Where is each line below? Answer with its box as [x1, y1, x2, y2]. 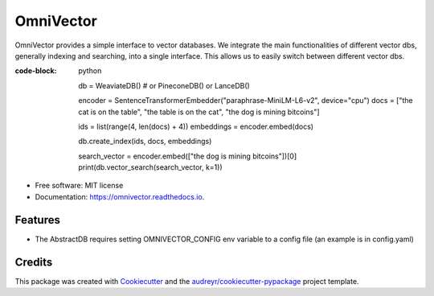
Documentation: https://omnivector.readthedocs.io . [35, 191, 205, 201]
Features [14, 213, 60, 227]
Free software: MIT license [35, 181, 124, 191]
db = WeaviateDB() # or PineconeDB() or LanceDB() [78, 80, 251, 90]
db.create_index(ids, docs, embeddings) [78, 137, 212, 146]
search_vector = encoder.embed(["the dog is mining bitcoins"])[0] [78, 151, 297, 161]
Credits [14, 255, 53, 269]
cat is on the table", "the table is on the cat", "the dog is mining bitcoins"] [78, 107, 321, 117]
